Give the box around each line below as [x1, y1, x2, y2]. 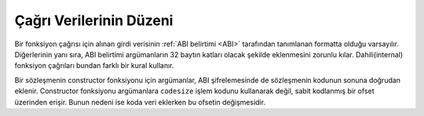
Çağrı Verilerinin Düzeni [14, 12, 174, 29]
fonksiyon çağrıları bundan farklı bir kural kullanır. [14, 61, 174, 71]
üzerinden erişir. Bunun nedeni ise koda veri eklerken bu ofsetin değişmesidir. [14, 97, 266, 107]
